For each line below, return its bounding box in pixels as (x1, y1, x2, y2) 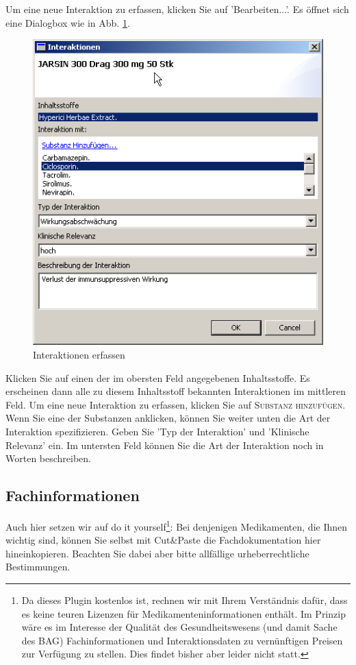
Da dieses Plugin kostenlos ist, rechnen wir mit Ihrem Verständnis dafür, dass (21, 593, 348, 607)
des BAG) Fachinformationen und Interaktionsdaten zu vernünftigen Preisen (21, 633, 343, 647)
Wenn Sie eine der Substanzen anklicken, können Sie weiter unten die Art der (5, 411, 331, 425)
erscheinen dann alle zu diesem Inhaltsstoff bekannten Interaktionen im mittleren (5, 384, 346, 398)
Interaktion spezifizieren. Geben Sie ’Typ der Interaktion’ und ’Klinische (5, 424, 309, 438)
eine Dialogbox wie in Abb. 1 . (5, 15, 130, 29)
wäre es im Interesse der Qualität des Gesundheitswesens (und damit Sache (21, 620, 338, 634)
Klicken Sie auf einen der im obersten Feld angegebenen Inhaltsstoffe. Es (5, 370, 310, 385)
